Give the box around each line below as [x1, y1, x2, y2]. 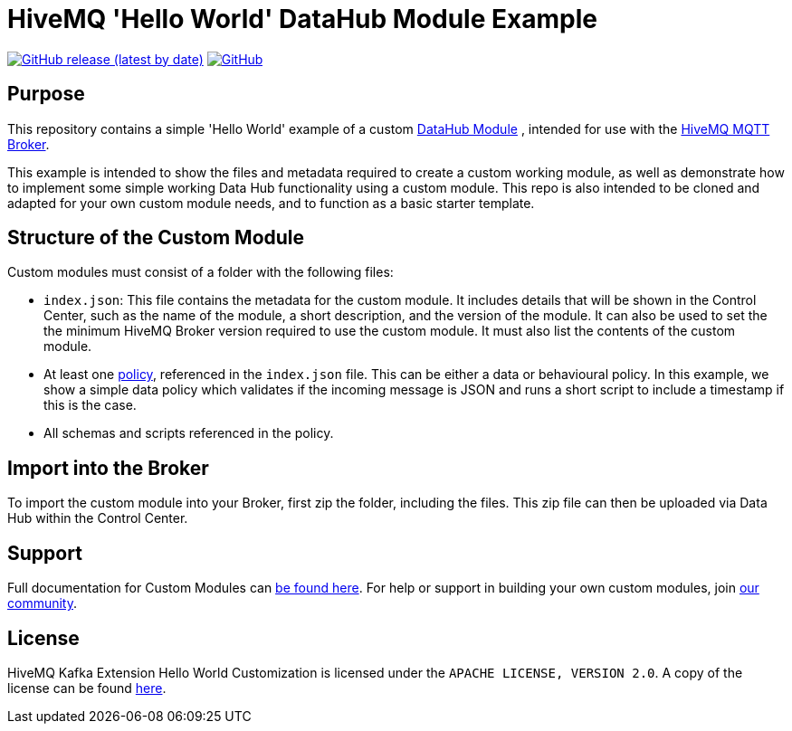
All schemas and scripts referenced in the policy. [43, 425, 334, 441]
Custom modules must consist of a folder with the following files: [7, 264, 394, 280]
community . [7, 595, 78, 612]
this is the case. [43, 397, 137, 413]
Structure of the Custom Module [7, 226, 305, 250]
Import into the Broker [7, 456, 209, 479]
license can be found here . [7, 679, 167, 696]
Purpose [7, 82, 85, 106]
